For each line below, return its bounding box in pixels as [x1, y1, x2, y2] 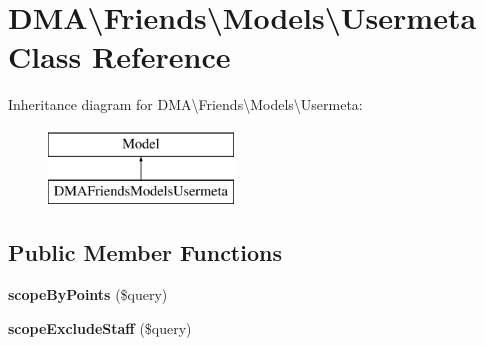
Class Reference [8, 36, 231, 77]
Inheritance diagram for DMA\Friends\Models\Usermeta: [8, 94, 363, 115]
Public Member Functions [8, 237, 282, 268]
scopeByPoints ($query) [8, 284, 168, 305]
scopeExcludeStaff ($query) [8, 317, 192, 338]
